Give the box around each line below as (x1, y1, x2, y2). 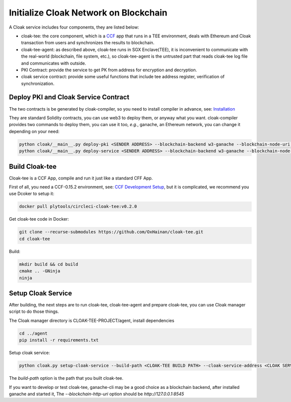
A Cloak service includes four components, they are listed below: (9, 24, 139, 30)
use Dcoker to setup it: (9, 191, 54, 196)
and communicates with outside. (21, 60, 86, 66)
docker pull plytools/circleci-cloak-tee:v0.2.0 (19, 204, 137, 209)
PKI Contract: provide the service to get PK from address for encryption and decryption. (21, 67, 197, 73)
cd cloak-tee (19, 236, 50, 241)
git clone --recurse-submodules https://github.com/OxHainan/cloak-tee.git (19, 229, 204, 235)
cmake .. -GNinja (19, 268, 61, 274)
